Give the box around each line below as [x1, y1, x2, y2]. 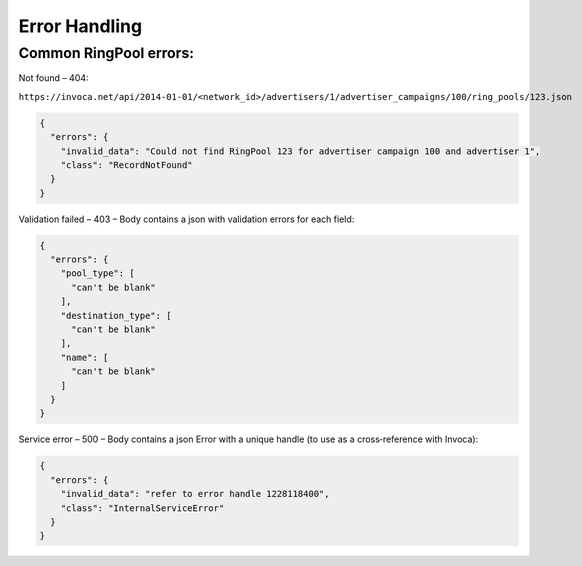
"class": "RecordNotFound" [60, 159, 194, 170]
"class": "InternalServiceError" [60, 502, 225, 514]
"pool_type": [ [60, 268, 135, 279]
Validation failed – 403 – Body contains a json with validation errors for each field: [18, 213, 355, 225]
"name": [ [60, 351, 109, 363]
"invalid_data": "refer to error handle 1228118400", [60, 488, 330, 500]
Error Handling [18, 15, 143, 37]
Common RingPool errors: [18, 44, 195, 62]
